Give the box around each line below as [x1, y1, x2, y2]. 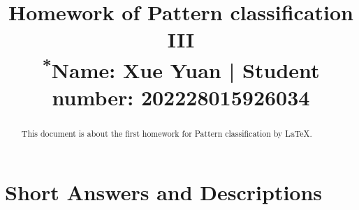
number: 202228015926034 [52, 83, 310, 112]
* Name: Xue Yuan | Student [42, 52, 320, 84]
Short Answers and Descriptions [5, 177, 323, 206]
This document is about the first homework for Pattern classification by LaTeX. [21, 128, 312, 140]
